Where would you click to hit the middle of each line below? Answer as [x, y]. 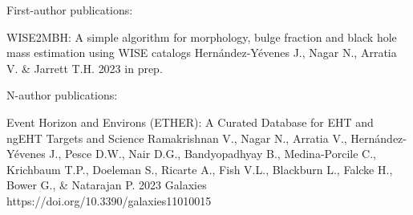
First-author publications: [70, 10]
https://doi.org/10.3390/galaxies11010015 [109, 200]
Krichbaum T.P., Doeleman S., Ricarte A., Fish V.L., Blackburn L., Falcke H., [200, 169]
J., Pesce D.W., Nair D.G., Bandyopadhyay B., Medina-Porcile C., [213, 154]
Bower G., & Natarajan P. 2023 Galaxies [107, 185]
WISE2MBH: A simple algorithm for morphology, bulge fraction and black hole [202, 37]
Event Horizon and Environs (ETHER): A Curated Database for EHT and [190, 122]
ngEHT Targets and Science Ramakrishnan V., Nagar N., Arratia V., [177, 138]
